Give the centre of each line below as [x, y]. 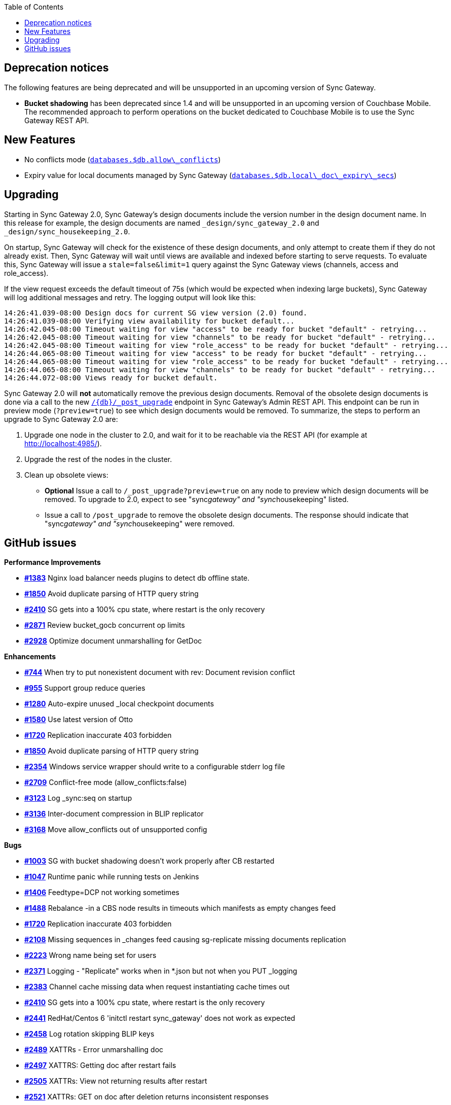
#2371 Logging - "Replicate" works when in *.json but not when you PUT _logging [161, 971]
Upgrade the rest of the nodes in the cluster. [98, 459]
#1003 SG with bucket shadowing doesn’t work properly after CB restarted [149, 861]
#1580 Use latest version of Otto [79, 720]
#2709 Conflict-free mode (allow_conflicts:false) [106, 782]
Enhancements [30, 657]
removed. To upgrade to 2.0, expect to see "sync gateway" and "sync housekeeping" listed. [197, 499]
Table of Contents [34, 7]
